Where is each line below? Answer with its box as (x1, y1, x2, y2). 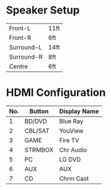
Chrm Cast (59, 174, 89, 182)
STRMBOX (24, 145, 54, 154)
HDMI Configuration (6, 86, 106, 99)
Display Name (59, 107, 99, 115)
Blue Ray (59, 117, 84, 125)
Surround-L (9, 43, 42, 51)
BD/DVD (24, 117, 48, 125)
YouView (59, 126, 84, 135)
